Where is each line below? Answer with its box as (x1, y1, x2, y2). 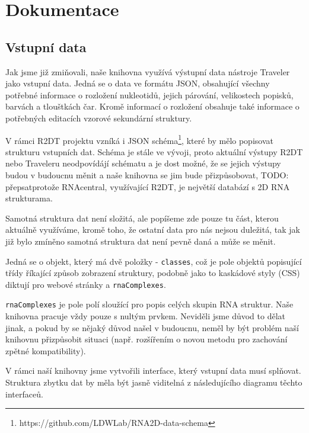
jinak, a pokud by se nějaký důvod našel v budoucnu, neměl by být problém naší (5, 321, 299, 333)
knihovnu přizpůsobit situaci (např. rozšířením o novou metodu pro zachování (5, 333, 288, 345)
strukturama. (5, 192, 53, 204)
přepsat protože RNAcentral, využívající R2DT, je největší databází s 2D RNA (5, 180, 290, 193)
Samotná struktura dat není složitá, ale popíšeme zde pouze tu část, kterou (5, 211, 279, 224)
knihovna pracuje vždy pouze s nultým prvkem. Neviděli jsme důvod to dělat (5, 310, 285, 322)
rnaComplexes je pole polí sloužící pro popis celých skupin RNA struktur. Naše (5, 298, 294, 310)
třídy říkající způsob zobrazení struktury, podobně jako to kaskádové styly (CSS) (5, 267, 300, 279)
